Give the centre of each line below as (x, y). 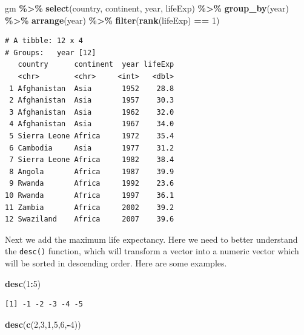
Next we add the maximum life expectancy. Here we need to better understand (151, 239)
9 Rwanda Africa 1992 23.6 (92, 184)
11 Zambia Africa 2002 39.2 (90, 207)
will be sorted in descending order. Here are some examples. (116, 262)
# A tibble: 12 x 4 (44, 41)
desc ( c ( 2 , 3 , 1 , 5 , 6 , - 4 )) (43, 324)
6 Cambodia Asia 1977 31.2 (92, 148)
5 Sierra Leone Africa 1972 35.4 (92, 136)
